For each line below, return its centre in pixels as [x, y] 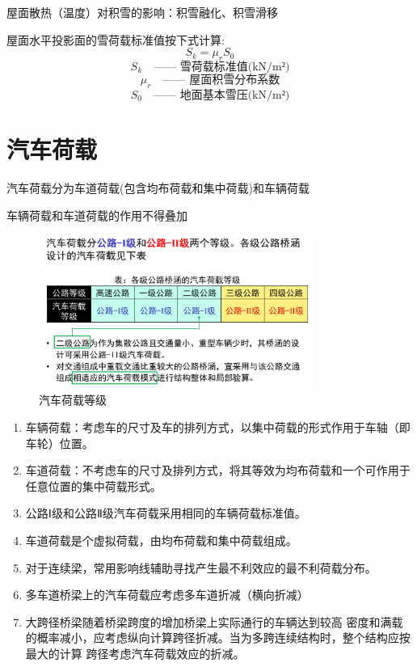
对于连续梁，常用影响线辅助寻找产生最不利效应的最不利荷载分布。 [201, 567]
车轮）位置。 [59, 443]
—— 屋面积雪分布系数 [221, 80]
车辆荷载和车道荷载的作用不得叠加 [97, 215]
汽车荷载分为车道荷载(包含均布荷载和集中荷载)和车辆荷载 [158, 187]
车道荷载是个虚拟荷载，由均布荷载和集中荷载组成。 [161, 540]
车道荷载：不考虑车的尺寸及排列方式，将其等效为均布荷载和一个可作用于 [218, 470]
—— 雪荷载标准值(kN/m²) [222, 67]
